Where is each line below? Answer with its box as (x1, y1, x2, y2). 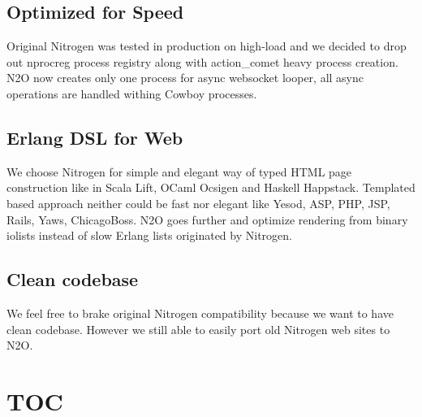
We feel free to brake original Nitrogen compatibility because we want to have (6, 304, 394, 321)
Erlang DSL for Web (6, 124, 183, 150)
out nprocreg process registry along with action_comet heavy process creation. (6, 53, 398, 70)
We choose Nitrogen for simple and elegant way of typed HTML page (6, 163, 352, 180)
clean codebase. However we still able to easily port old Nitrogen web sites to (6, 320, 390, 337)
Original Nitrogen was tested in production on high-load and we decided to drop (6, 37, 407, 54)
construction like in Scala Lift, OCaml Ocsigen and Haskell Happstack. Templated (6, 179, 416, 196)
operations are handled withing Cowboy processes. (6, 85, 257, 102)
